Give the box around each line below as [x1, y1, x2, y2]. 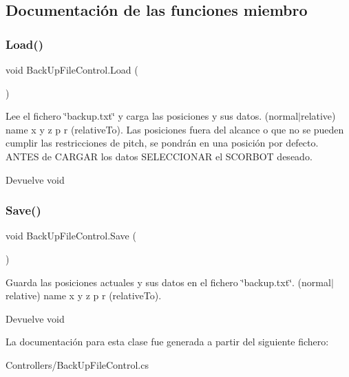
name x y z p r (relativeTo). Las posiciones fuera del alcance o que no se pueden [6, 122, 344, 136]
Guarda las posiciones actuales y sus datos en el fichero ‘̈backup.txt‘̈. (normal [6, 274, 331, 289]
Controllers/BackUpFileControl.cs [6, 357, 149, 371]
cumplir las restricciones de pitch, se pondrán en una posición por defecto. [6, 136, 319, 150]
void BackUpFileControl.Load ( [6, 63, 138, 76]
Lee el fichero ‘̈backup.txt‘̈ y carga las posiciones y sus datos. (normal [6, 109, 299, 123]
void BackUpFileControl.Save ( [6, 228, 136, 243]
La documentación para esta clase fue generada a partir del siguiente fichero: [6, 334, 329, 349]
